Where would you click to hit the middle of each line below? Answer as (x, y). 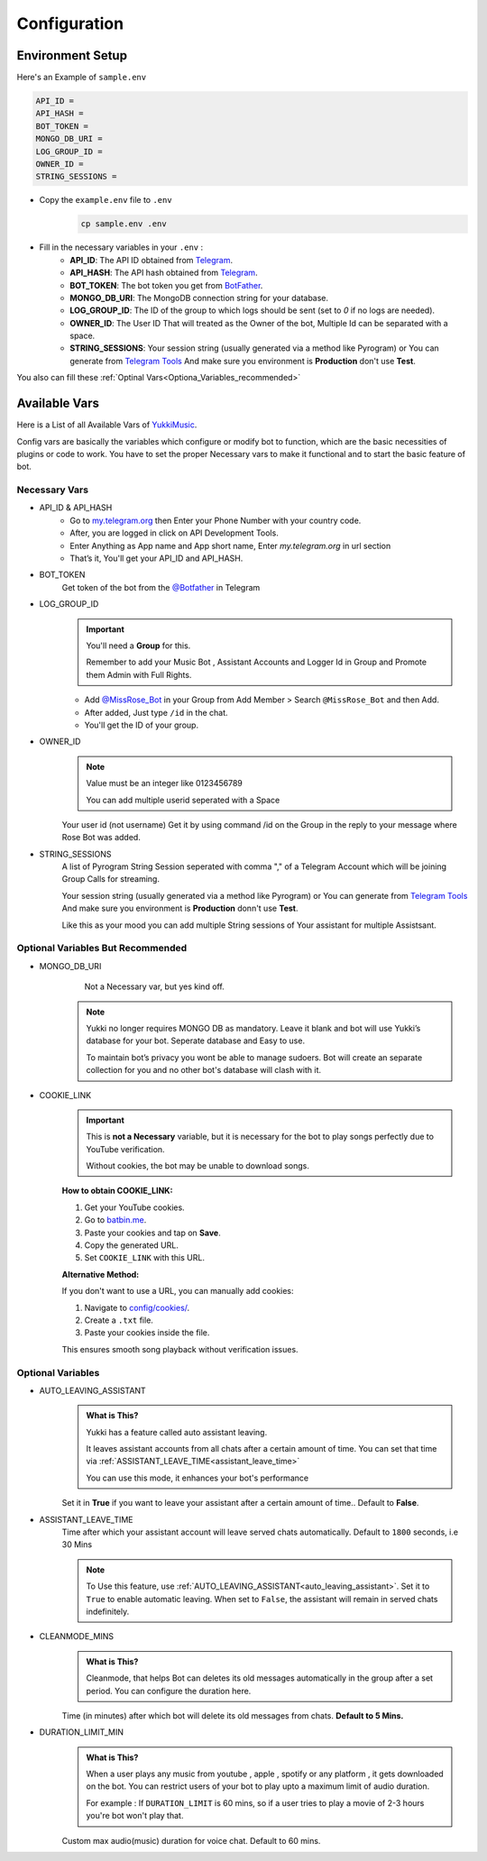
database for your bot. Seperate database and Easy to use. (196, 1041)
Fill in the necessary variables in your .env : (121, 247)
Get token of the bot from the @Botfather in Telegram (161, 587)
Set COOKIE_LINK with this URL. (144, 1258)
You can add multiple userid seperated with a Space (183, 800)
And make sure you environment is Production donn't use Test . (180, 908)
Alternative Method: (101, 1274)
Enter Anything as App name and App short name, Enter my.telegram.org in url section (230, 545)
